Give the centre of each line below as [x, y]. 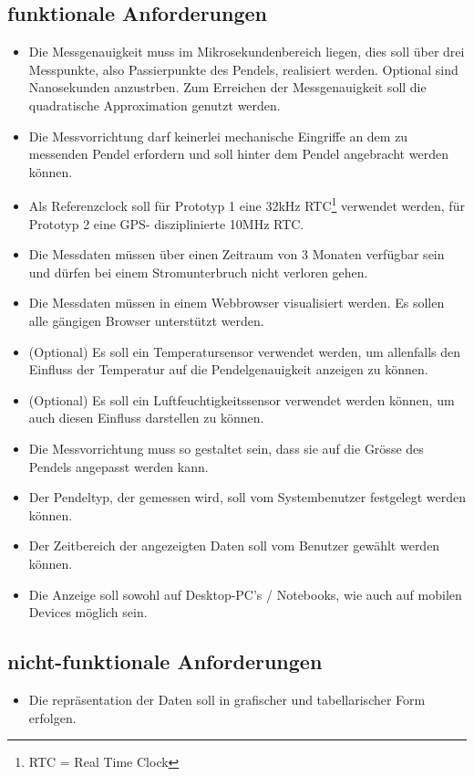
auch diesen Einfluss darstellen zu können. [146, 418]
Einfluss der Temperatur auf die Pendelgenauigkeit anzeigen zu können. [228, 369]
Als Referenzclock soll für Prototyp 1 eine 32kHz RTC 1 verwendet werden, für [247, 204]
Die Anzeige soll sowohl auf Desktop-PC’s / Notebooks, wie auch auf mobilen [245, 594]
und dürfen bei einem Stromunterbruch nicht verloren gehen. [198, 272]
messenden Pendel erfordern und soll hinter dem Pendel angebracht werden [238, 154]
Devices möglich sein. [88, 612]
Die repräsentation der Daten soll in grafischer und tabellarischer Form [227, 699]
